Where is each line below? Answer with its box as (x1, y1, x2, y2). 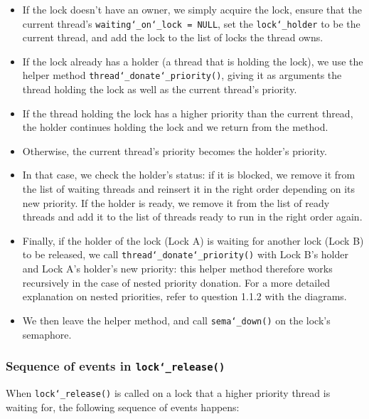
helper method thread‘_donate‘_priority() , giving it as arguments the (22, 68, 342, 83)
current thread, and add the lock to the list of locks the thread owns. (22, 30, 323, 45)
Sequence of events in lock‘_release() (6, 357, 225, 375)
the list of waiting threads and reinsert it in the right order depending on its (22, 181, 355, 196)
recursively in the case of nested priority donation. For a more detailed (22, 275, 331, 290)
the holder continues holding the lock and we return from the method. (22, 120, 328, 134)
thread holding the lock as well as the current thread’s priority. (22, 82, 297, 97)
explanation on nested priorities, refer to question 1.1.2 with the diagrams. (22, 289, 347, 304)
